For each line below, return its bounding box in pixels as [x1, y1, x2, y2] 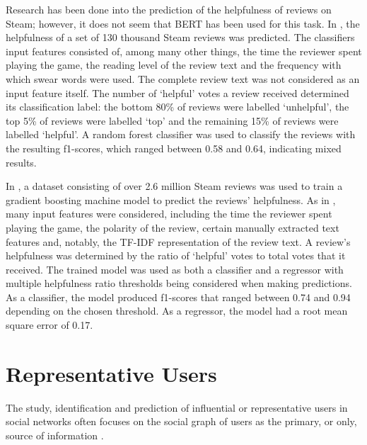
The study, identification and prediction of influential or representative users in [6, 400, 348, 415]
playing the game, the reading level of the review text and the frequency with [6, 57, 342, 72]
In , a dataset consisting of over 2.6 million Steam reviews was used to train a [6, 179, 343, 193]
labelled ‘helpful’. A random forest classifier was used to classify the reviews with [6, 127, 356, 142]
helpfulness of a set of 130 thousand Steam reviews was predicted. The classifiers [6, 30, 355, 45]
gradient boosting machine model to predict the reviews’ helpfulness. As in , [6, 192, 336, 207]
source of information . [6, 427, 104, 442]
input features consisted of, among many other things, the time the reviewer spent [6, 43, 362, 58]
